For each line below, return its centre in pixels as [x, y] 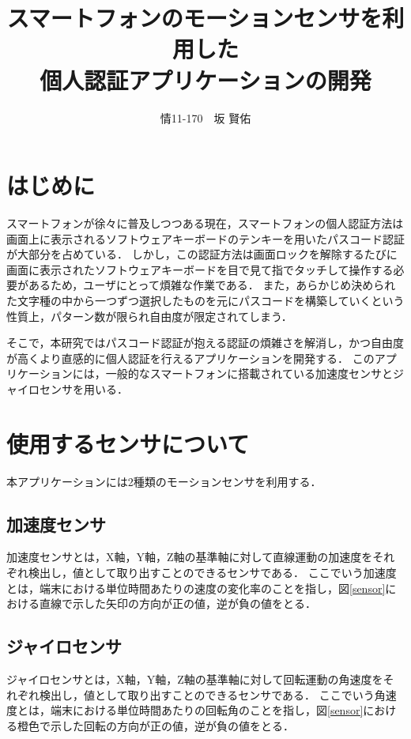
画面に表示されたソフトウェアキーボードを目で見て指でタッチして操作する [200, 269]
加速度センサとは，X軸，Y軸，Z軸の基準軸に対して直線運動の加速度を [190, 557]
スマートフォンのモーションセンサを [194, 18]
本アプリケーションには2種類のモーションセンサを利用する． [164, 481]
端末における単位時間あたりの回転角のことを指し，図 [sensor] [207, 710]
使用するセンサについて [128, 443]
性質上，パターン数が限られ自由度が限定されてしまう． [149, 316]
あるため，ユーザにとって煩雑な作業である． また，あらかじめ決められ [212, 285]
